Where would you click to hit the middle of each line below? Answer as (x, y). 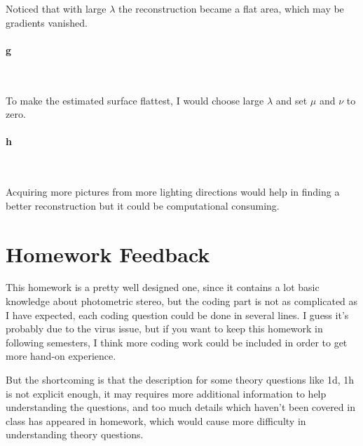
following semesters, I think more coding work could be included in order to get (177, 342)
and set (292, 100)
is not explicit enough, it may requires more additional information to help (166, 393)
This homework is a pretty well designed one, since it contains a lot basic (163, 287)
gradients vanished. (47, 22)
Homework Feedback (108, 254)
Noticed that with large (56, 8)
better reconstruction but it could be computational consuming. (143, 205)
